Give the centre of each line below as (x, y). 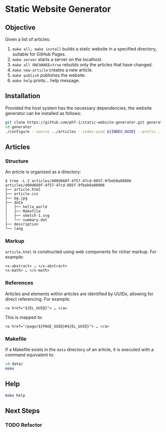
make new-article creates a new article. (52, 70)
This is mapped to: (24, 317)
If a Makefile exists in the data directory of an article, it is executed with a (80, 350)
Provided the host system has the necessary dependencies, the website (79, 108)
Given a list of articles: (28, 39)
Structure (17, 161)
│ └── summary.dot (26, 220)
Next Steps (22, 410)
